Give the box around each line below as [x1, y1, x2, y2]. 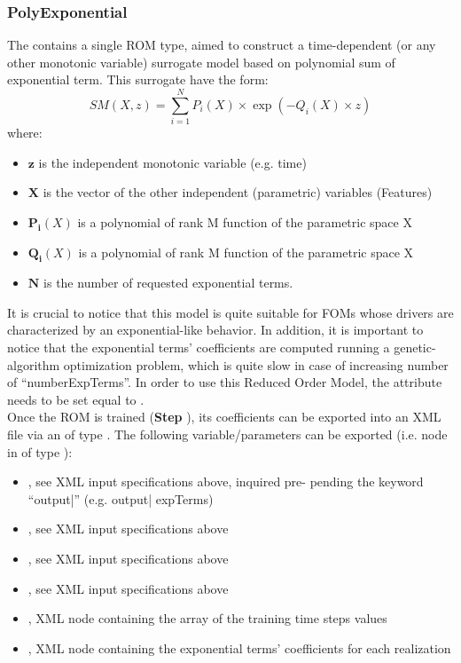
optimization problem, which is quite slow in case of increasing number [63, 355, 449, 374]
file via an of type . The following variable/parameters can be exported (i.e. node [7, 425, 448, 444]
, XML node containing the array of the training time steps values [27, 609, 387, 627]
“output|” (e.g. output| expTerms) [27, 489, 214, 508]
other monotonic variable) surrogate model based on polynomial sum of [7, 52, 395, 71]
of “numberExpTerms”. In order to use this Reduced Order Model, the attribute [7, 373, 442, 391]
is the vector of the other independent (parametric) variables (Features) [43, 183, 433, 201]
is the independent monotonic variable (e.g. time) [38, 153, 307, 171]
